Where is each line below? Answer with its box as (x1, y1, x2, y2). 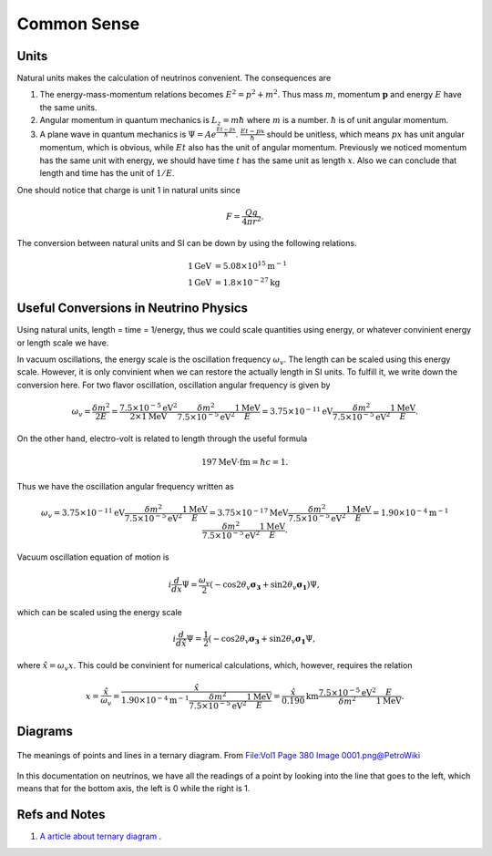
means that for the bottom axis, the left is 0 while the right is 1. (16, 783, 251, 794)
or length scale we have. (16, 337, 109, 348)
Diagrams (16, 723, 73, 738)
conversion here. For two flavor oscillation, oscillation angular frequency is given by (16, 379, 331, 390)
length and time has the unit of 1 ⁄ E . (39, 168, 175, 179)
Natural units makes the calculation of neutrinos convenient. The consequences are (16, 73, 332, 84)
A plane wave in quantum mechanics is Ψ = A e (39, 129, 218, 139)
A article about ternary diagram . (39, 830, 162, 842)
